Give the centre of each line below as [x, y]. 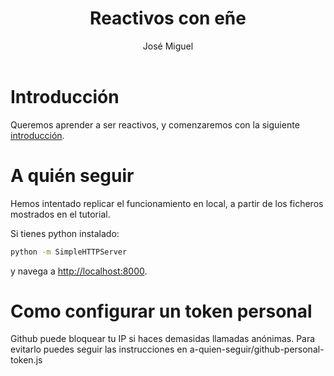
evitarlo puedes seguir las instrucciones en [99, 349]
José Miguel [168, 46]
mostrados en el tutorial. [60, 214]
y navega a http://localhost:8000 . [79, 271]
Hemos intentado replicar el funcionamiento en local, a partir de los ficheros [167, 203]
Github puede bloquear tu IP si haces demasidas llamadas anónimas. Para [163, 339]
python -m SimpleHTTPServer [69, 252]
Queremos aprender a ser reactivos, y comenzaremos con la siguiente [155, 124]
